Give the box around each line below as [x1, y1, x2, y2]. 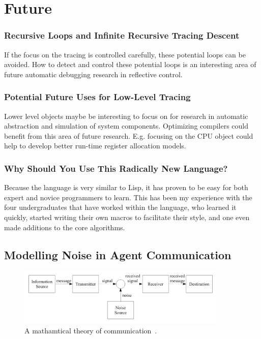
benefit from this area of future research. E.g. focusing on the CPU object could [4, 130, 253, 141]
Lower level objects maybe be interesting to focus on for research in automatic [4, 110, 248, 121]
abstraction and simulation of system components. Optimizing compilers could [4, 120, 249, 131]
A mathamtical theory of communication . [24, 325, 157, 335]
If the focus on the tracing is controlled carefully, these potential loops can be [4, 49, 246, 59]
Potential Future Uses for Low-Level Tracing [4, 90, 191, 103]
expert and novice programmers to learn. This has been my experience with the [4, 192, 252, 202]
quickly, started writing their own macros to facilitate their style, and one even [4, 211, 250, 222]
